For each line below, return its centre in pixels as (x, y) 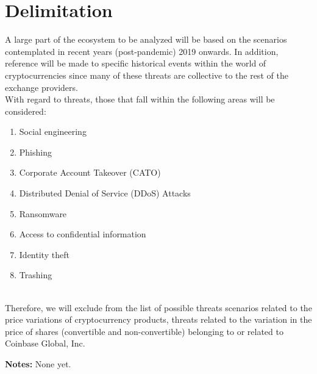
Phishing (35, 152)
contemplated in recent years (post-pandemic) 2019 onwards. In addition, (142, 51)
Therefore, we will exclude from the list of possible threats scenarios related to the (158, 307)
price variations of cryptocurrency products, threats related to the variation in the (158, 319)
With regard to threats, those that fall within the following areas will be (140, 99)
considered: (26, 111)
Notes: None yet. (38, 364)
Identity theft (44, 254)
